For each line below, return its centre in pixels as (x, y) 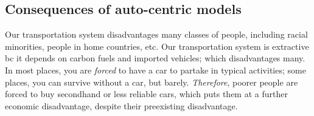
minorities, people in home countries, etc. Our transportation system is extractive (157, 46)
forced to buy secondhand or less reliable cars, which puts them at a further (146, 94)
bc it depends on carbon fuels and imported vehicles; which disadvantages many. (155, 58)
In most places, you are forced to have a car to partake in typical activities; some (155, 70)
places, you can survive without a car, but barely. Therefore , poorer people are (152, 82)
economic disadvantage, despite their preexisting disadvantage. (121, 105)
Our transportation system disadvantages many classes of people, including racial (156, 34)
